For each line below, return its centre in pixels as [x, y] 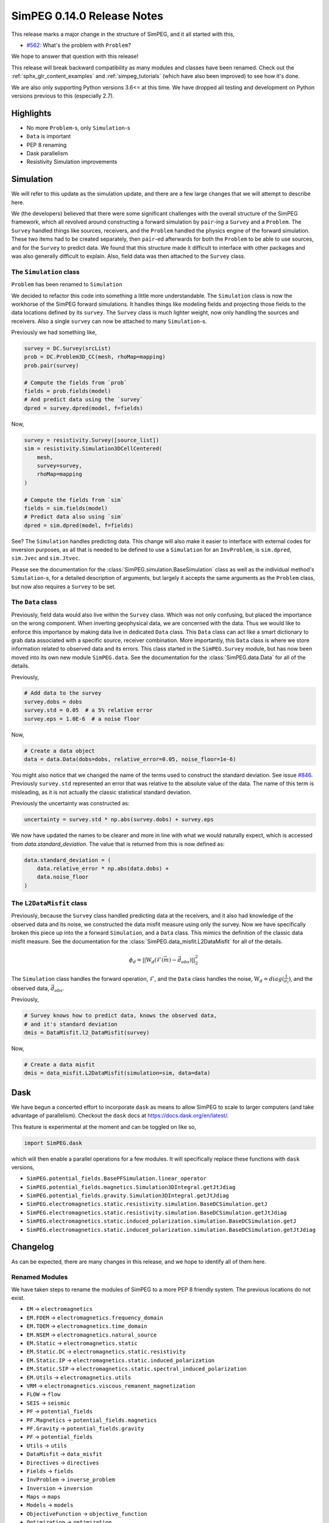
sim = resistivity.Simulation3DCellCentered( [93, 449]
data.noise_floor [63, 877]
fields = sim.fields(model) [66, 508]
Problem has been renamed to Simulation [67, 284]
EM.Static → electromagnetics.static [82, 1343]
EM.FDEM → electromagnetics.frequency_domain [95, 1317]
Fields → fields [50, 1471]
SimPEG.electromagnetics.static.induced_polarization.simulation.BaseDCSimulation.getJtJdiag [171, 1230]
